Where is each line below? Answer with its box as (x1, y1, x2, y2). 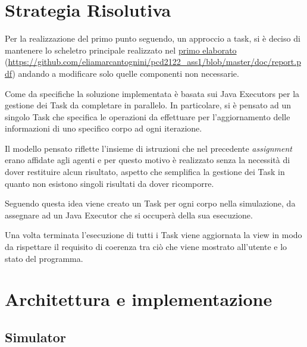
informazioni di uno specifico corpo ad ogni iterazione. (5, 122, 202, 135)
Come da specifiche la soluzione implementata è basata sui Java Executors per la (5, 87, 300, 99)
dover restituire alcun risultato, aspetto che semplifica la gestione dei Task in (5, 165, 285, 178)
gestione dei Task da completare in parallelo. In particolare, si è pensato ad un (5, 99, 292, 111)
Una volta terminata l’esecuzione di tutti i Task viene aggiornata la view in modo (5, 229, 302, 241)
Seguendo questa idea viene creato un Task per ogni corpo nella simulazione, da (5, 197, 296, 210)
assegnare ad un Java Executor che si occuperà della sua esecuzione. (5, 208, 253, 221)
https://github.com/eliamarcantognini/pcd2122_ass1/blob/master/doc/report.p (8, 55, 301, 68)
